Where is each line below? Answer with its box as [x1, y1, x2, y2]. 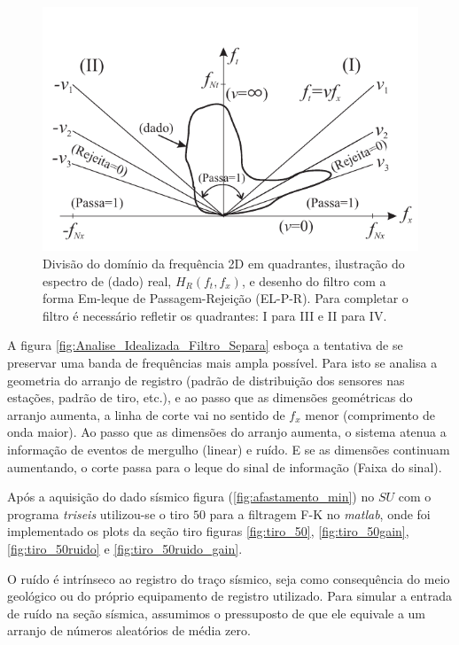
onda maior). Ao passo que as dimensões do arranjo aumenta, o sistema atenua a [7, 423, 447, 441]
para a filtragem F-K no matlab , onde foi [209, 504, 431, 523]
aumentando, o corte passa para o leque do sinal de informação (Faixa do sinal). [7, 457, 442, 476]
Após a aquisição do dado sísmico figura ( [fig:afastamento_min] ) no [7, 487, 375, 506]
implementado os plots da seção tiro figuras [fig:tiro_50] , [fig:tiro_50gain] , [7, 522, 409, 540]
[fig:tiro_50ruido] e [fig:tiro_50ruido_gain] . [7, 539, 243, 557]
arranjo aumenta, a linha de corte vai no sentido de [7, 405, 285, 424]
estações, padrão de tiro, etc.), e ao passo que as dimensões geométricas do [7, 388, 413, 407]
